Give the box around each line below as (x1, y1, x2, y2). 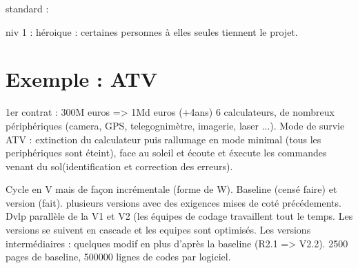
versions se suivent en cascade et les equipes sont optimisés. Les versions (6, 223, 311, 237)
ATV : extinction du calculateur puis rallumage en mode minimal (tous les (6, 132, 321, 146)
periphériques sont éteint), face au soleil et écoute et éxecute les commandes (6, 145, 327, 160)
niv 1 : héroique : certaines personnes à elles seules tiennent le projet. (6, 24, 298, 39)
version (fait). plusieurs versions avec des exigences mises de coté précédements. (6, 195, 341, 209)
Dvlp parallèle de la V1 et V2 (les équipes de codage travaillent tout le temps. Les (6, 209, 353, 223)
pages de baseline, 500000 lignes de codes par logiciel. (6, 249, 231, 264)
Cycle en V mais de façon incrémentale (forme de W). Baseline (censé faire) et (6, 182, 337, 196)
